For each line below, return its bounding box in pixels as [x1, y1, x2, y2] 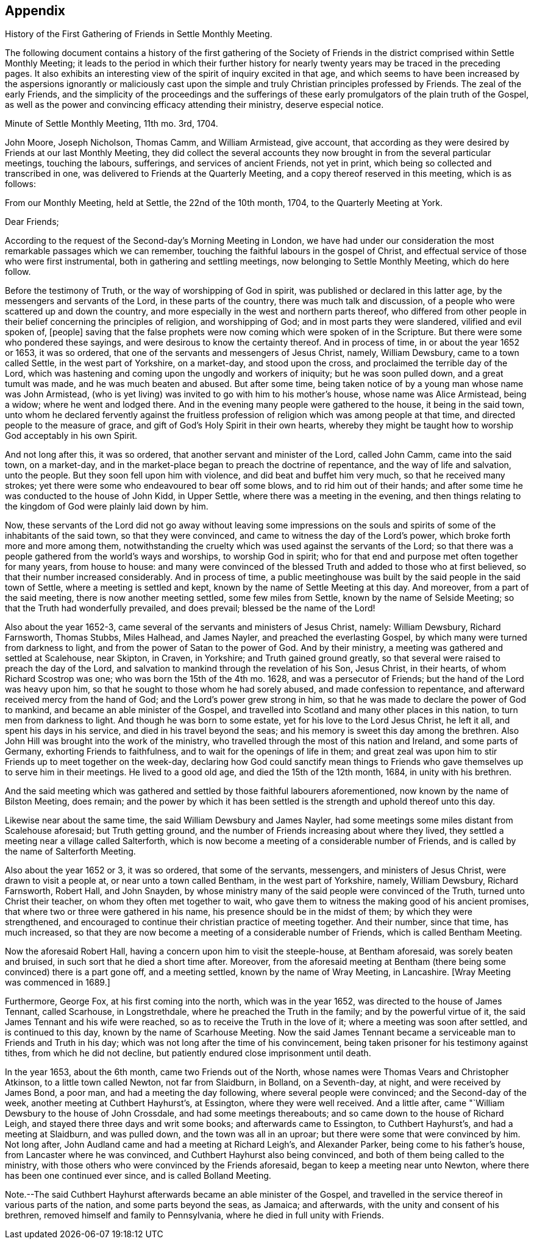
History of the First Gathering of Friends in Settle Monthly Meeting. [5, 29, 272, 40]
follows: [5, 179, 36, 190]
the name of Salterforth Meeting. [5, 846, 136, 857]
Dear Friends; [5, 216, 59, 227]
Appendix [5, 3, 65, 18]
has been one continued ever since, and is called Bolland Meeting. [5, 1170, 271, 1181]
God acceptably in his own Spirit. [5, 430, 138, 441]
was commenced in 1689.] [5, 977, 110, 988]
